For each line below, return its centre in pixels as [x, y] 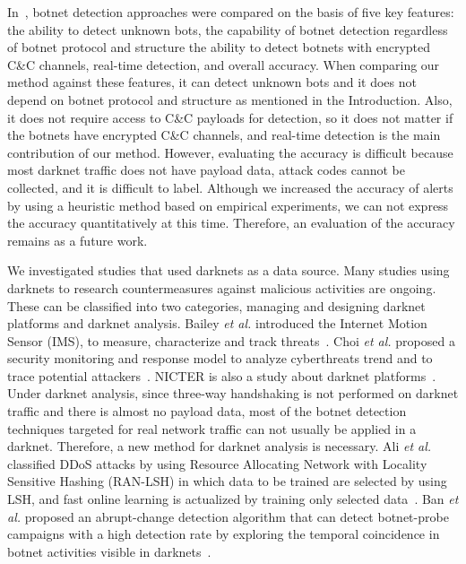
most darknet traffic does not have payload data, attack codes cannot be [207, 170]
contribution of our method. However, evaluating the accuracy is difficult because [230, 152]
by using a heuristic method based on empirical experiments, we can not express [228, 205]
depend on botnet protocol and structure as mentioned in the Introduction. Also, [230, 99]
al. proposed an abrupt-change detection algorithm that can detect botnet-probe [228, 516]
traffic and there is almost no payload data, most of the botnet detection [207, 411]
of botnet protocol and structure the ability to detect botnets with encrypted [219, 47]
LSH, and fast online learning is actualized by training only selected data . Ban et [233, 499]
